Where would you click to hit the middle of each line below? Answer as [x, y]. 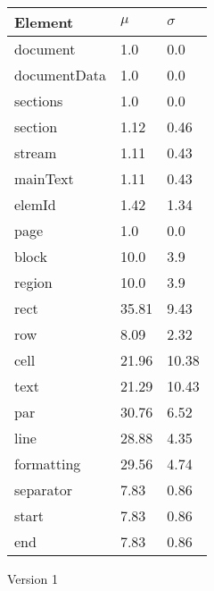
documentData [60, 75]
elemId [35, 204]
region [33, 282]
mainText [44, 178]
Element [44, 22]
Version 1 [33, 578]
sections [39, 101]
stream [36, 152]
